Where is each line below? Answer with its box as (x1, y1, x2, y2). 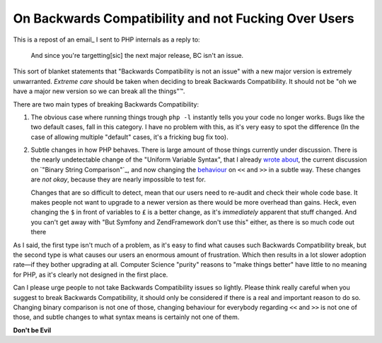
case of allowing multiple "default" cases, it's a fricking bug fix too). (30, 133, 229, 141)
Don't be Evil (13, 325, 52, 335)
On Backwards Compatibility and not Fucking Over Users (13, 11, 354, 26)
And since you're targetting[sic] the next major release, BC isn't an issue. (30, 51, 244, 59)
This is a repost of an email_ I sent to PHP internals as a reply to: (13, 35, 201, 44)
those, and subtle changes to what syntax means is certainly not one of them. (13, 313, 240, 321)
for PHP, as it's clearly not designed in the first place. (13, 270, 168, 279)
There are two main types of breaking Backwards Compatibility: (13, 100, 199, 109)
